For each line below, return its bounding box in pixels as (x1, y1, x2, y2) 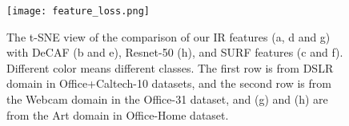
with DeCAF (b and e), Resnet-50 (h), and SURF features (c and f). (6, 44, 343, 61)
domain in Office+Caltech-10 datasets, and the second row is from (6, 75, 331, 92)
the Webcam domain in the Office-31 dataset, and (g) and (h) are (6, 91, 328, 108)
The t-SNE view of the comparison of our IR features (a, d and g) (6, 28, 331, 45)
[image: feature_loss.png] (6, 6, 150, 17)
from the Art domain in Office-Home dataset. (6, 106, 229, 123)
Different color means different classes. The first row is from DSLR (6, 59, 334, 76)
